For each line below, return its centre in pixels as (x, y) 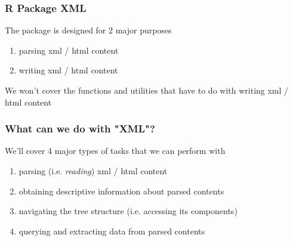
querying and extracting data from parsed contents (112, 231)
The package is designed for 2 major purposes (88, 30)
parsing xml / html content (69, 50)
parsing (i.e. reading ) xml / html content (93, 171)
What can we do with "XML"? (80, 129)
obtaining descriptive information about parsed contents (121, 191)
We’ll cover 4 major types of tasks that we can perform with (115, 151)
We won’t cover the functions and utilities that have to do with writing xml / (147, 90)
